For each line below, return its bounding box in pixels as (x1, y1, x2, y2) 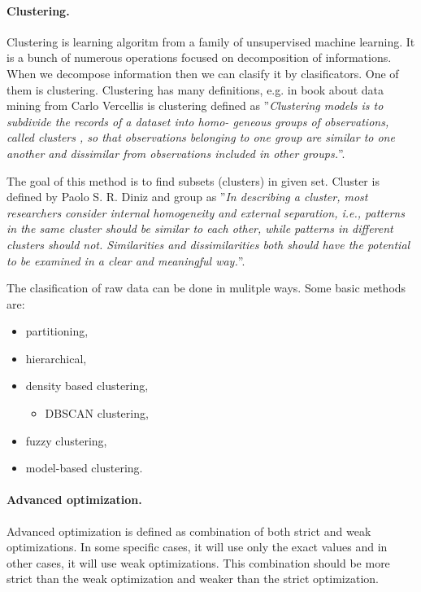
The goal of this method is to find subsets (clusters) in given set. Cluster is (7, 172, 380, 189)
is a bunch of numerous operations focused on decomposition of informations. (7, 49, 392, 66)
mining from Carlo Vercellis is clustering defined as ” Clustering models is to (7, 97, 384, 114)
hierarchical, (25, 349, 87, 366)
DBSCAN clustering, (45, 405, 149, 422)
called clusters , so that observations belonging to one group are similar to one (7, 129, 395, 146)
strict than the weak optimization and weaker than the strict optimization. (7, 570, 379, 587)
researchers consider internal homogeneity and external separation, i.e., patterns (7, 204, 405, 221)
